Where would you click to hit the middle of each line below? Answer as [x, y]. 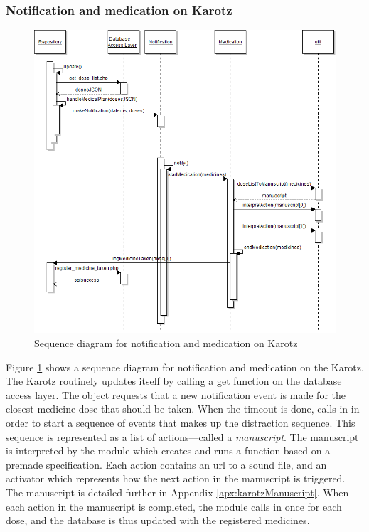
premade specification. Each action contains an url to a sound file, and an [166, 464]
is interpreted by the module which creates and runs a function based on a [168, 451]
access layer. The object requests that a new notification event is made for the [176, 394]
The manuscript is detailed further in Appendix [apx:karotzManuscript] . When [177, 492]
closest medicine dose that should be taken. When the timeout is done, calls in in [183, 409]
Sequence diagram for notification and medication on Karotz [166, 343]
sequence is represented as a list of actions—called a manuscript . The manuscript [182, 436]
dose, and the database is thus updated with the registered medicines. [158, 520]
